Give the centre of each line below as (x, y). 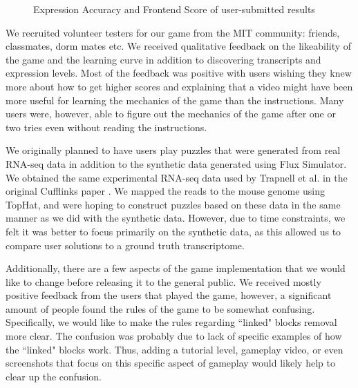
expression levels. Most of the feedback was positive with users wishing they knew (179, 73)
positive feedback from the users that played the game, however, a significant (169, 295)
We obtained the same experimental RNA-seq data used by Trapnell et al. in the (177, 177)
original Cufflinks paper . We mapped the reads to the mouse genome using (166, 191)
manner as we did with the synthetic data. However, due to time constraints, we (176, 218)
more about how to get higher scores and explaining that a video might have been (179, 86)
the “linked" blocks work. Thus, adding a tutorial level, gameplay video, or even (175, 349)
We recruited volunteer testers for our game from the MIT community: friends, (173, 32)
